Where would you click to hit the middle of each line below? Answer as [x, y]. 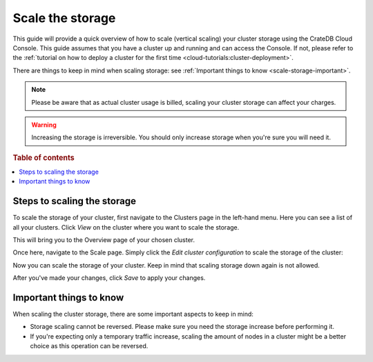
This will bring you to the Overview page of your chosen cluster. [104, 240]
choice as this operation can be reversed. [89, 346]
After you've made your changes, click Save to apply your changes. [109, 278]
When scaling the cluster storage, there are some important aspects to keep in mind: [133, 314]
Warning [44, 125]
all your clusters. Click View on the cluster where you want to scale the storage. [126, 227]
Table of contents [44, 157]
